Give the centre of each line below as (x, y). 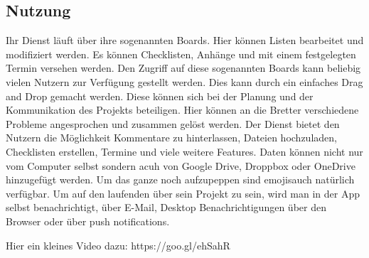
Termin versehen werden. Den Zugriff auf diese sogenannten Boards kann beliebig (183, 68)
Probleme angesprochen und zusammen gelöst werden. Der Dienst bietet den (173, 123)
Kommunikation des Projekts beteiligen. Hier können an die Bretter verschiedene (182, 110)
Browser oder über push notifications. (88, 221)
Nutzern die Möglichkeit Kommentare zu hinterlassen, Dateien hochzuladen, (171, 138)
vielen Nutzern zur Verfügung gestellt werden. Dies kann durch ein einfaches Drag (184, 81)
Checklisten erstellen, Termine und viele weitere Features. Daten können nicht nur (184, 151)
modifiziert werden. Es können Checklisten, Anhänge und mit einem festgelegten (181, 54)
